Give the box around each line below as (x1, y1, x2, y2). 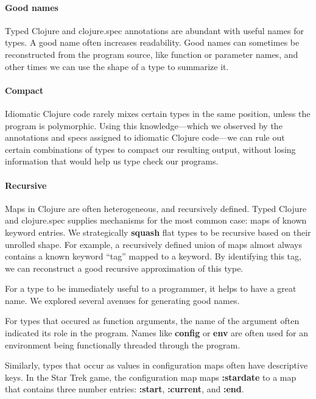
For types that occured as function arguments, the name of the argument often (5, 314, 300, 327)
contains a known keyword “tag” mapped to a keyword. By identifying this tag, (5, 250, 301, 263)
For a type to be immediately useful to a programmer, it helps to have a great (5, 282, 297, 295)
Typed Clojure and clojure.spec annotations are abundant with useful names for (5, 24, 304, 37)
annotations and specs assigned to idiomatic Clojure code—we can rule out (5, 131, 285, 144)
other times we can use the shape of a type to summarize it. (5, 60, 229, 72)
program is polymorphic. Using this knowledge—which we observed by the (5, 119, 283, 132)
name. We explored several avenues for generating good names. (5, 294, 240, 306)
